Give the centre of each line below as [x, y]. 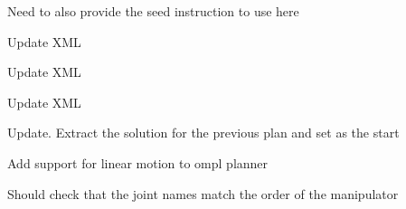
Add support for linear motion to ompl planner [138, 162]
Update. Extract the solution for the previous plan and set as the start [203, 133]
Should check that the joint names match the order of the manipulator [203, 193]
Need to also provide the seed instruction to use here [153, 11]
